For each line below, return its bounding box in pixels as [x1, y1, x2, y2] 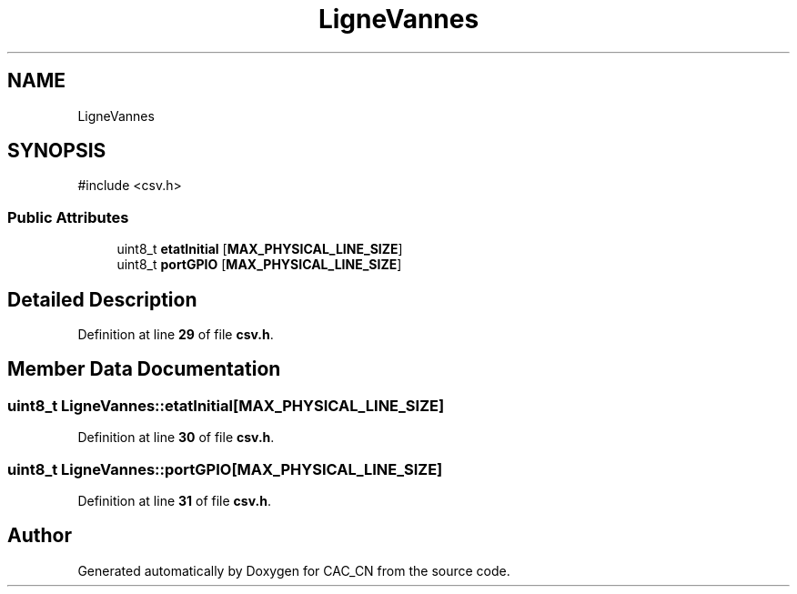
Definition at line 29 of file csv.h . [77, 327, 274, 343]
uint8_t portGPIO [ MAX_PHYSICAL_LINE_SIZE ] [116, 257, 402, 273]
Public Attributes [7, 207, 129, 227]
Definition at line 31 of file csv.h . [77, 493, 271, 508]
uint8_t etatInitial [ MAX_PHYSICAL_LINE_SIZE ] [116, 241, 403, 257]
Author [7, 524, 72, 548]
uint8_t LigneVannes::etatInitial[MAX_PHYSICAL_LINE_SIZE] [7, 396, 445, 415]
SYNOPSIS [7, 139, 106, 163]
